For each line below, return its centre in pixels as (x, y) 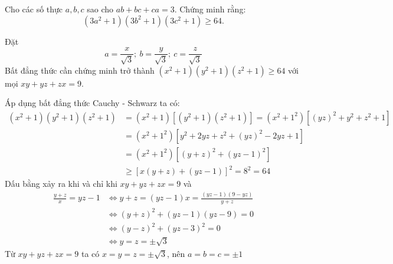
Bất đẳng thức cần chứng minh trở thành (80, 70)
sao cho (100, 9)
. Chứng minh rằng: (210, 9)
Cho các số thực (34, 9)
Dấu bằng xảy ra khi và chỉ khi (61, 184)
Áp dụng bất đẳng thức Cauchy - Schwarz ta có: (92, 103)
